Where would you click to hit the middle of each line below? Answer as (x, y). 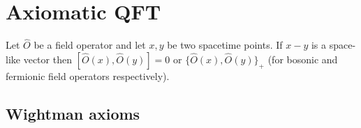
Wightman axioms (73, 113)
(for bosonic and (303, 59)
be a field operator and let (90, 45)
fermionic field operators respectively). (88, 75)
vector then (47, 59)
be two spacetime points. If (225, 45)
